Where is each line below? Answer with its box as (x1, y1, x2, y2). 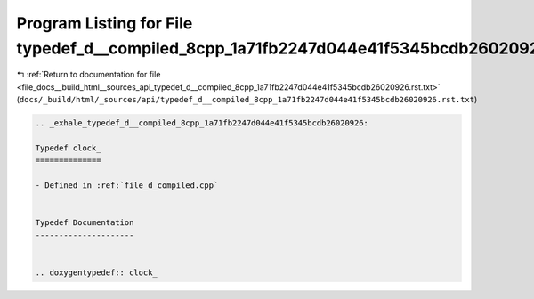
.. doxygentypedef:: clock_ (35, 267, 158, 278)
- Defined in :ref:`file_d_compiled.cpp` (35, 181, 219, 190)
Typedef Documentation (35, 218, 134, 228)
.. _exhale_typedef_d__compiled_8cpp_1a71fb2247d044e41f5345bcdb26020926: (35, 118, 369, 128)
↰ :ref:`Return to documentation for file (16, 69, 161, 80)
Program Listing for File (16, 13, 193, 33)
